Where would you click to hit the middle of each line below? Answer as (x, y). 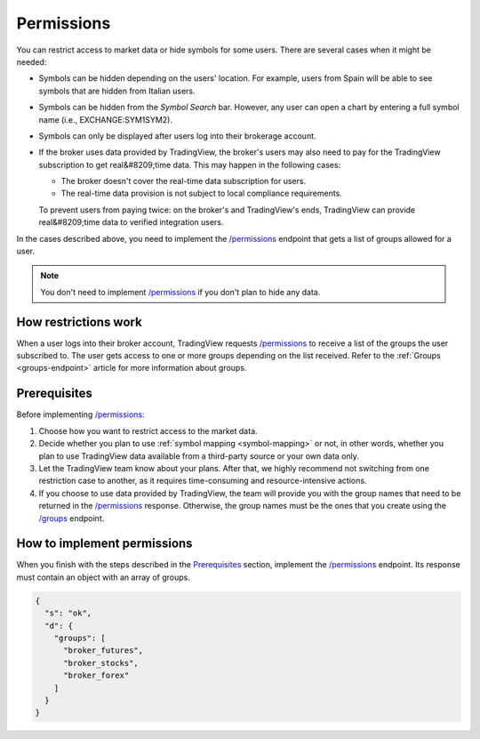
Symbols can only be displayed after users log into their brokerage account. (177, 136)
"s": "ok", (68, 613)
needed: (32, 61)
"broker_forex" (96, 675)
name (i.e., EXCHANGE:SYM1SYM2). (106, 119)
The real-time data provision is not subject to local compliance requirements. (201, 193)
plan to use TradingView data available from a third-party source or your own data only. (199, 456)
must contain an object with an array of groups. (103, 577)
